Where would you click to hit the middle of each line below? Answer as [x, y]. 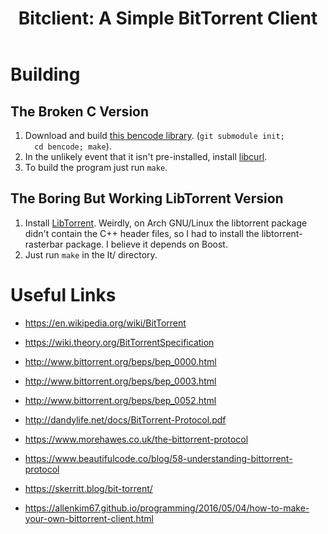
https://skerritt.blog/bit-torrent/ [88, 488]
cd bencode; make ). [73, 146]
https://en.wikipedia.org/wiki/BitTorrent [105, 323]
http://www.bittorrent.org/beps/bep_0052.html [120, 400]
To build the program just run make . [96, 167]
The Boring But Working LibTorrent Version [147, 198]
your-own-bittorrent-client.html [89, 518]
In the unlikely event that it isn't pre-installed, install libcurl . [146, 156]
